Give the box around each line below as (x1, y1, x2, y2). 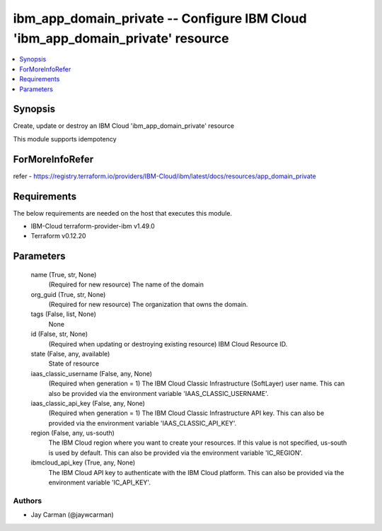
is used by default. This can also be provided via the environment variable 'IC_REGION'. (48, 448, 303, 457)
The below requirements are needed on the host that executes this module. (13, 209, 233, 217)
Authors (13, 496, 42, 506)
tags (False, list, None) (30, 310, 97, 318)
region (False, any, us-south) (30, 428, 115, 438)
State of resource (48, 359, 100, 368)
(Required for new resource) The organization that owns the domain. (48, 300, 248, 308)
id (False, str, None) (30, 329, 88, 339)
